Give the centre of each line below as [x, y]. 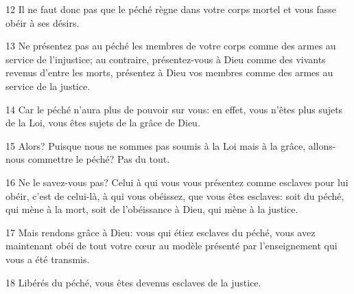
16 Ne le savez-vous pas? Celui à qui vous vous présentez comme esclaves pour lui [177, 182]
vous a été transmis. [48, 259]
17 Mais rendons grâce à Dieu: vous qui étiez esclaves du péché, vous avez [161, 232]
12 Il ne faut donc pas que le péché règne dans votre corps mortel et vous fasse [171, 9]
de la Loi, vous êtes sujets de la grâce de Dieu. [103, 123]
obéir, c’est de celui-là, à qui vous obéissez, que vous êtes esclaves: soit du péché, [175, 195]
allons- [322, 145]
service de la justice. [48, 86]
